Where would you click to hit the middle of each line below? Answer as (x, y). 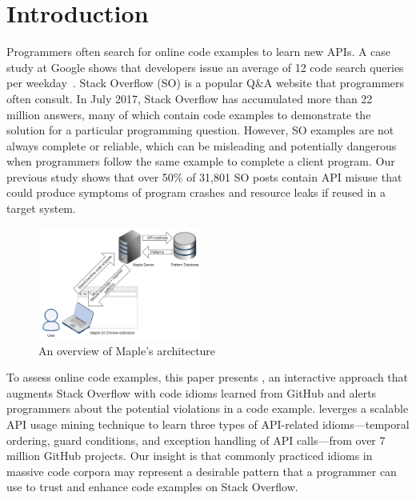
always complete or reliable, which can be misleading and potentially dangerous (202, 145)
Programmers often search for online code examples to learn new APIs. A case (199, 52)
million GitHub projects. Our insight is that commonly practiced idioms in (190, 456)
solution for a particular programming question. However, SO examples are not (200, 130)
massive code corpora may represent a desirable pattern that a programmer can (202, 471)
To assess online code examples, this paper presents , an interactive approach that (208, 377)
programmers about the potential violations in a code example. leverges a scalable (208, 408)
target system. (41, 208)
